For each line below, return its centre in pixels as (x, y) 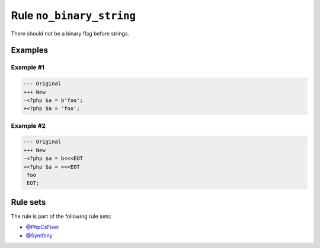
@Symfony (39, 235)
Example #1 (28, 67)
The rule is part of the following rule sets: (61, 216)
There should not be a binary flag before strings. (70, 33)
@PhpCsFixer (42, 227)
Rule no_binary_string (73, 15)
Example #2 (28, 125)
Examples (30, 50)
